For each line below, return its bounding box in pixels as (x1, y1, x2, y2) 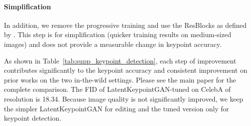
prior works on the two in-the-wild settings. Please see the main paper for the (4, 74, 236, 84)
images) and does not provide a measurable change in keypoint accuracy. (4, 39, 222, 49)
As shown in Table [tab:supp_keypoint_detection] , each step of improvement (4, 55, 236, 65)
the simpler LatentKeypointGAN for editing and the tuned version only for (4, 103, 229, 113)
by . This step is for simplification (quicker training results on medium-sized (4, 29, 231, 40)
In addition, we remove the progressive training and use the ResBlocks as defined (4, 20, 247, 30)
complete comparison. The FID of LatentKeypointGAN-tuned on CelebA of (4, 84, 231, 94)
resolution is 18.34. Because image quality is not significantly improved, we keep (4, 93, 243, 104)
